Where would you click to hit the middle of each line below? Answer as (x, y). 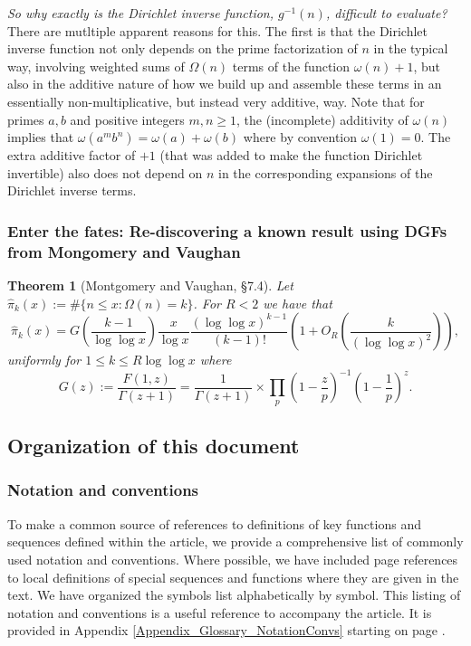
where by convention (300, 137)
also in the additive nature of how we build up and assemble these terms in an (225, 84)
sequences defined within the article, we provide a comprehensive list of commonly (235, 541)
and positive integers (127, 119)
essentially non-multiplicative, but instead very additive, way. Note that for (216, 101)
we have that (298, 303)
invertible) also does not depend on (105, 172)
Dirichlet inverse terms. (72, 190)
